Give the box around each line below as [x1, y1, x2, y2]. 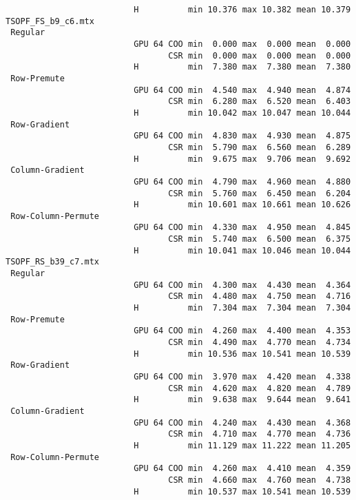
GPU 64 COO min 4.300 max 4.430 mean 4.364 [134, 280, 351, 290]
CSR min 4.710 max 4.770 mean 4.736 [168, 429, 351, 439]
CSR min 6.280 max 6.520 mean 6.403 [168, 96, 351, 107]
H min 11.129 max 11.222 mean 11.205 [134, 440, 351, 450]
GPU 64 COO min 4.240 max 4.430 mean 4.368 [134, 417, 351, 428]
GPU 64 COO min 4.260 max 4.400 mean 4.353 [134, 326, 351, 336]
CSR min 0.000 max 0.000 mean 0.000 [168, 50, 351, 61]
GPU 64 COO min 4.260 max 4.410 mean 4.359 [134, 463, 351, 474]
